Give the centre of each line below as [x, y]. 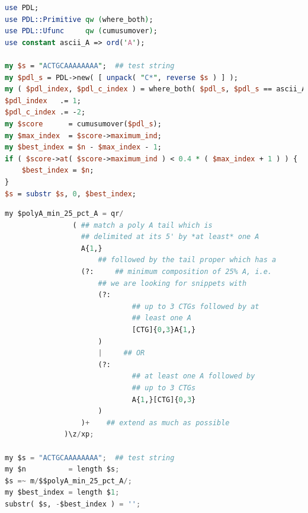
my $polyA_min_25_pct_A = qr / [64, 214]
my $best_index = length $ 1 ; [62, 493]
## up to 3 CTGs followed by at [195, 306]
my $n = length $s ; [62, 469]
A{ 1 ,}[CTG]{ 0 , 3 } [164, 399]
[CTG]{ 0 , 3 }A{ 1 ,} [164, 330]
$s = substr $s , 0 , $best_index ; [71, 194]
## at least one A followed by [193, 376]
